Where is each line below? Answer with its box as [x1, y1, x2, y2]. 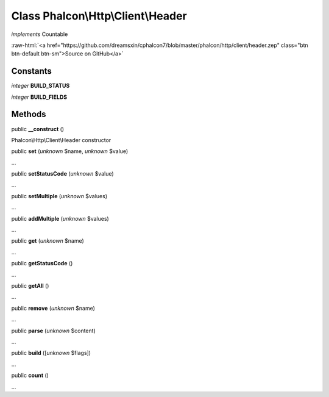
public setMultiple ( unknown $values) [11, 192, 108, 199]
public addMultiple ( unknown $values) [11, 215, 109, 222]
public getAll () [11, 282, 49, 289]
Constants [11, 66, 52, 76]
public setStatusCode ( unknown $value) [11, 170, 114, 177]
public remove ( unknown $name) [11, 304, 96, 312]
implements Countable [11, 30, 68, 38]
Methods [11, 109, 46, 120]
